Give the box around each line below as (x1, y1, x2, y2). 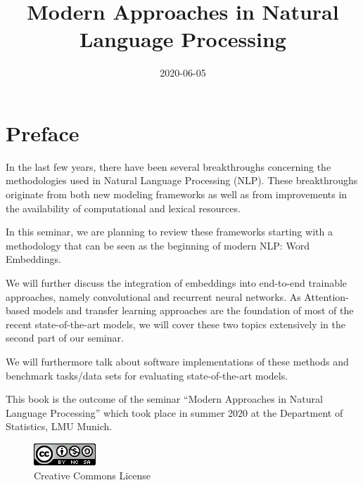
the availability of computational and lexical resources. (6, 200, 241, 215)
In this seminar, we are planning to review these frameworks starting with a (6, 224, 333, 239)
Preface (6, 118, 79, 147)
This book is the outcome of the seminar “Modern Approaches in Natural (6, 392, 323, 406)
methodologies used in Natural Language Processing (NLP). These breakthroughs (6, 173, 358, 188)
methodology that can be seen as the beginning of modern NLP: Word (6, 238, 310, 252)
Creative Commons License (34, 467, 151, 482)
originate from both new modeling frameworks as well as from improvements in (6, 187, 348, 202)
